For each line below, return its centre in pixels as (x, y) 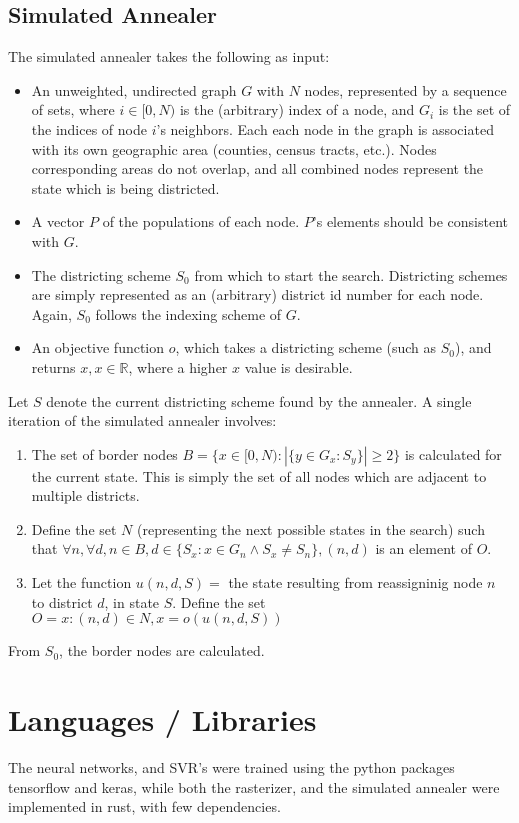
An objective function (98, 347)
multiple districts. (85, 495)
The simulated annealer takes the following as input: (169, 56)
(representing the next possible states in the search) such (311, 528)
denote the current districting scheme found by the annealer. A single (259, 400)
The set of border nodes (104, 453)
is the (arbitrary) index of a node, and (297, 109)
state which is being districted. (125, 187)
